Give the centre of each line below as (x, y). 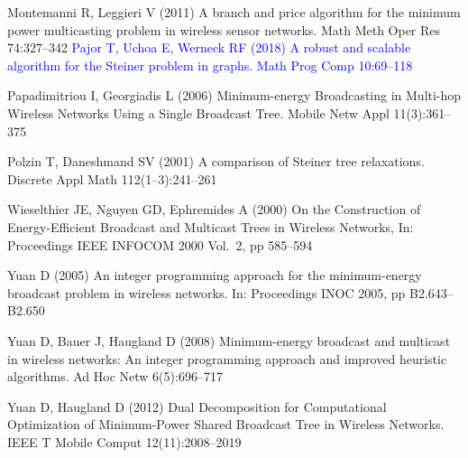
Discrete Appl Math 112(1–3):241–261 (112, 178)
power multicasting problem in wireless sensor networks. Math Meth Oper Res (224, 29)
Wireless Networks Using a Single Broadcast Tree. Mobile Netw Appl (198, 112)
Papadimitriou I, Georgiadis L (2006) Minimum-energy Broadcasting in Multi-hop (234, 95)
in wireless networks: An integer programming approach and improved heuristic (227, 358)
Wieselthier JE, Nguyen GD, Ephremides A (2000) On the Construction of (214, 209)
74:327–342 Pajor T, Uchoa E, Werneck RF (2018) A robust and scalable (209, 47)
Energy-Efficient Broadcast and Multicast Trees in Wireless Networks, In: (211, 226)
